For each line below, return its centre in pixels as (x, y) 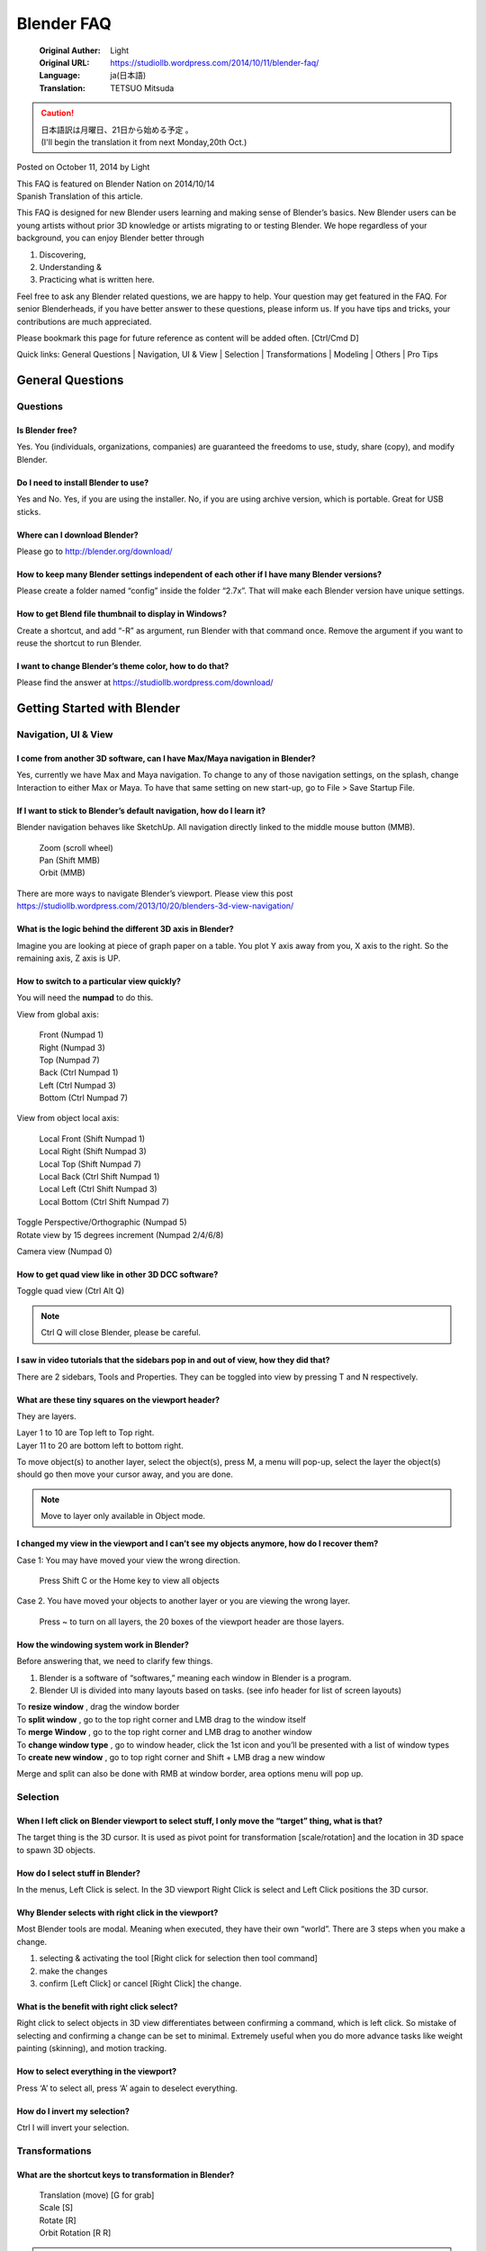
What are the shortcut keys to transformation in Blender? (126, 2174)
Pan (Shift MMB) (70, 860)
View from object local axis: (68, 1118)
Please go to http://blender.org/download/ (94, 551)
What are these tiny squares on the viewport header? (118, 1399)
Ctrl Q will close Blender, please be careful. (121, 1333)
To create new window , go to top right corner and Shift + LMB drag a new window (171, 1757)
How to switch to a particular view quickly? (99, 981)
